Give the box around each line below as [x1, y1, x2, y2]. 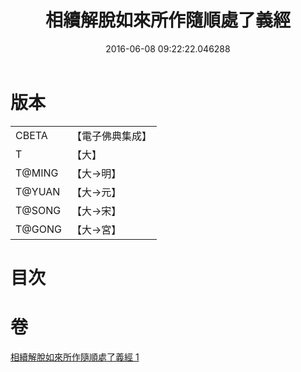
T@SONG [15, 203, 62, 217]
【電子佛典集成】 [71, 129, 152, 143]
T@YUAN [15, 184, 61, 198]
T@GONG [15, 222, 62, 236]
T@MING [15, 166, 59, 180]
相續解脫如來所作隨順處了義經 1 [10, 351, 140, 363]
